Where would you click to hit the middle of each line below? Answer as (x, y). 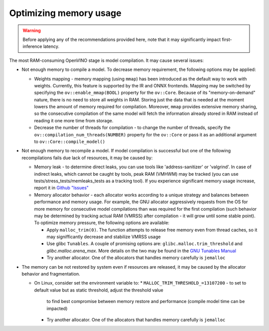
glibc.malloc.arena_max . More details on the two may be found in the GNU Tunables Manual (141, 251)
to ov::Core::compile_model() (70, 142)
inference (32, 46)
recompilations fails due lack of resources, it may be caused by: (87, 158)
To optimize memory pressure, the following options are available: (102, 223)
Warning (32, 30)
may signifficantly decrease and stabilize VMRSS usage (104, 237)
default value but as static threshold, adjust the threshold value (99, 290)
